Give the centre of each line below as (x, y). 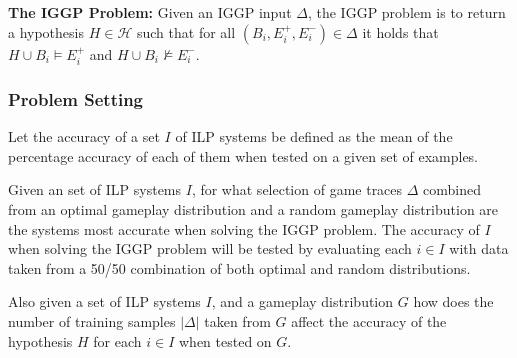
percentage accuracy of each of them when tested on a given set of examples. (243, 155)
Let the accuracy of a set (84, 136)
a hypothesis (46, 31)
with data (479, 248)
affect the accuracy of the (369, 320)
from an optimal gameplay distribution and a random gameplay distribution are (253, 209)
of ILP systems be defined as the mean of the (314, 136)
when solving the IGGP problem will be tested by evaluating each (210, 248)
